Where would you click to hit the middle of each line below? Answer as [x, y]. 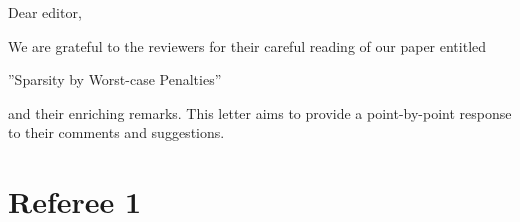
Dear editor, [45, 12]
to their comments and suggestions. [116, 132]
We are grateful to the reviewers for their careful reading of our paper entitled [247, 45]
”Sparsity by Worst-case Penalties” [115, 79]
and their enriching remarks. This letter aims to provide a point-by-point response [260, 112]
